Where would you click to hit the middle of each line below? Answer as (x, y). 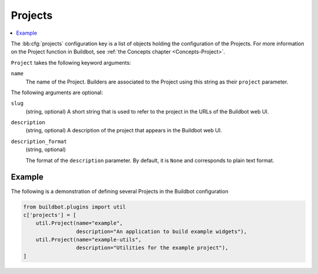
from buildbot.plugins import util (74, 207)
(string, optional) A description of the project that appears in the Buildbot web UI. (124, 131)
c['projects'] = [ (50, 215)
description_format (39, 141)
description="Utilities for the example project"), (152, 248)
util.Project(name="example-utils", (88, 240)
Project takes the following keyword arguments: (71, 62)
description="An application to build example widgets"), (161, 231)
